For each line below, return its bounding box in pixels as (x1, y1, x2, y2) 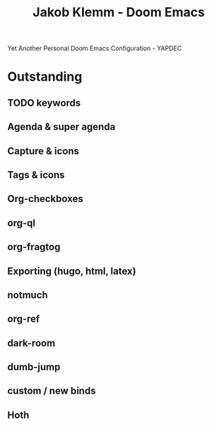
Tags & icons (7, 169, 65, 181)
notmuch (7, 289, 48, 301)
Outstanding (7, 69, 83, 85)
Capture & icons (7, 145, 80, 157)
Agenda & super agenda (7, 121, 116, 133)
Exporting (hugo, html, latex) (7, 265, 136, 277)
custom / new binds (7, 385, 96, 397)
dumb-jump (7, 361, 61, 373)
